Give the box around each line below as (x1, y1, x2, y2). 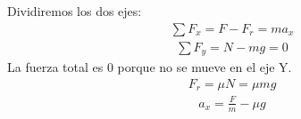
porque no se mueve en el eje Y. (117, 58, 292, 76)
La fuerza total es (7, 58, 104, 76)
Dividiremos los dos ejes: (7, 2, 142, 20)
